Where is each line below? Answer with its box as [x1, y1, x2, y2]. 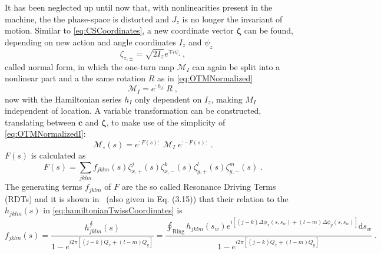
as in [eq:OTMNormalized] [157, 72, 253, 84]
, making [211, 93, 243, 105]
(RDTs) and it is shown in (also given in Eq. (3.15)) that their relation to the [5, 192, 289, 204]
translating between [5, 116, 76, 128]
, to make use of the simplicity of [106, 116, 226, 128]
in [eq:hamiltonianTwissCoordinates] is [43, 204, 183, 216]
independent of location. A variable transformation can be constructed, [5, 104, 261, 117]
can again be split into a [192, 60, 280, 72]
